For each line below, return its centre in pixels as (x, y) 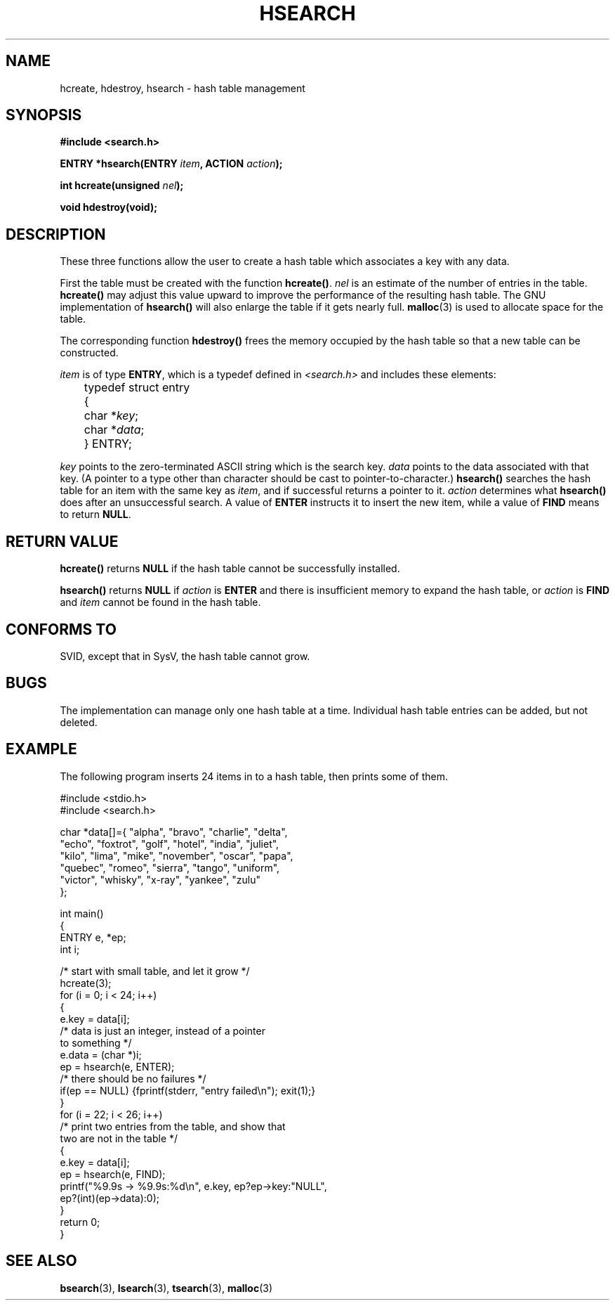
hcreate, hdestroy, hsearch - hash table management (183, 88)
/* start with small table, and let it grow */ (155, 971)
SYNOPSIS (44, 115)
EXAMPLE (41, 749)
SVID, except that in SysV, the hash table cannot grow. (185, 656)
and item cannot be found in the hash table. (160, 602)
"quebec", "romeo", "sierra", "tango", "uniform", (170, 867)
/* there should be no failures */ (133, 1078)
